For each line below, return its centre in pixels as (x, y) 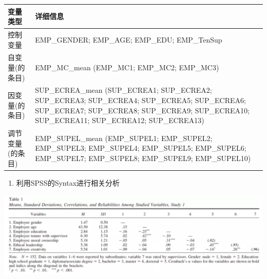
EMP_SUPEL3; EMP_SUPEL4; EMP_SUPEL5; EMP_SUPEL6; (141, 148)
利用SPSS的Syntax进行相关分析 (68, 182)
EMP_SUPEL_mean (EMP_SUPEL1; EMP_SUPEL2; (124, 138)
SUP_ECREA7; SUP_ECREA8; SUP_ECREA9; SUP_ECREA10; (142, 110)
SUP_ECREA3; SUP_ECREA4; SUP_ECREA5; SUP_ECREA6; (140, 100)
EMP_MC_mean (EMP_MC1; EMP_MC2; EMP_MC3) (127, 67)
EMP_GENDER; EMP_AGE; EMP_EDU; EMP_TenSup (129, 39)
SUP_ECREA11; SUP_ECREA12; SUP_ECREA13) (120, 120)
